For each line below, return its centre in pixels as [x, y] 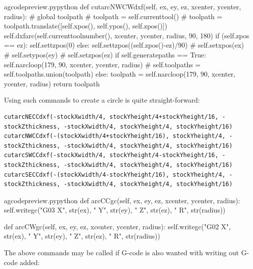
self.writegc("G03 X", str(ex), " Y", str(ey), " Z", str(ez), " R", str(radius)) [115, 210]
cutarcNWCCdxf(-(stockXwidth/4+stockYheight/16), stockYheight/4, [115, 136]
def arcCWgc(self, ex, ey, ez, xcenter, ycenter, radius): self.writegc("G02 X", [117, 226]
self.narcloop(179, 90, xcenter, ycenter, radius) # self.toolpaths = [102, 64]
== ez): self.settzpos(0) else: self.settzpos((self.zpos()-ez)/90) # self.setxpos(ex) [124, 45]
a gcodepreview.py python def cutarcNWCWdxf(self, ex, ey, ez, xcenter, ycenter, [123, 6]
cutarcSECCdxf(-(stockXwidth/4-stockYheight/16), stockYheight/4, [115, 175]
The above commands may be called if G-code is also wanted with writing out [122, 253]
